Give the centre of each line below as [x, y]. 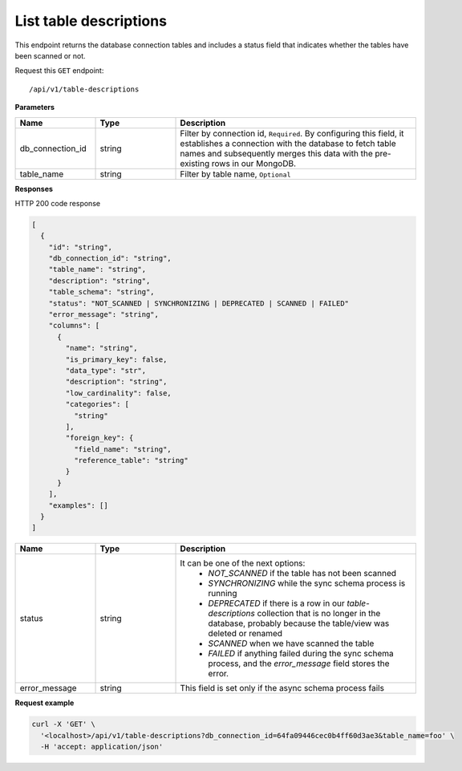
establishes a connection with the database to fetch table [288, 143]
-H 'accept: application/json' [102, 747]
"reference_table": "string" [131, 461]
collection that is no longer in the [319, 614]
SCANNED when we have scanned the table [291, 643]
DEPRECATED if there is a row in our [276, 603]
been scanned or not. [50, 55]
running [223, 594]
